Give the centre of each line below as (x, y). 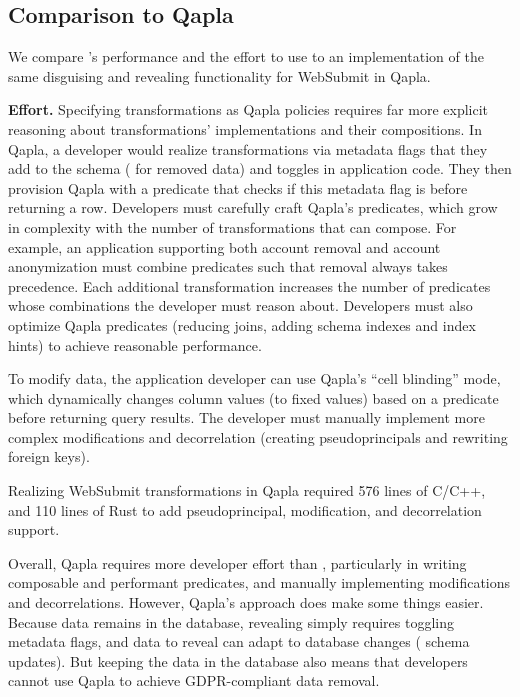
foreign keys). (49, 456)
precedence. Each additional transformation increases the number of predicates (249, 285)
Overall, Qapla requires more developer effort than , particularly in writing (237, 562)
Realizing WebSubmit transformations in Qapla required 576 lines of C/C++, (247, 490)
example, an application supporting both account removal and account (224, 246)
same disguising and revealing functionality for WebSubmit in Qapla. (219, 75)
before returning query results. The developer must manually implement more (246, 417)
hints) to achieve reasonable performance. (135, 344)
